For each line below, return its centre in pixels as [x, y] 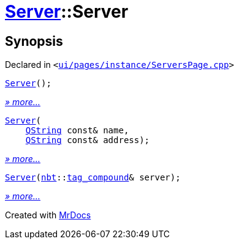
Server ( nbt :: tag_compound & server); [93, 178]
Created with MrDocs [48, 215]
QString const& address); [88, 140]
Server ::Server [67, 12]
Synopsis [34, 41]
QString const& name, [77, 131]
